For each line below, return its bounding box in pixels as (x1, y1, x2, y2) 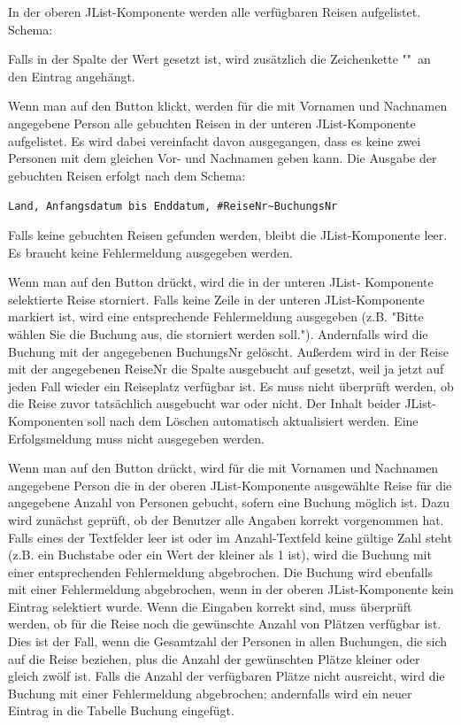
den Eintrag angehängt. (8, 66, 135, 85)
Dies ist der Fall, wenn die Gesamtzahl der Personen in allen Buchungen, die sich (8, 632, 448, 651)
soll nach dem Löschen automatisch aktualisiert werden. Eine (87, 411, 419, 429)
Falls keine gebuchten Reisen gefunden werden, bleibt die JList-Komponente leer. (8, 226, 448, 243)
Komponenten (8, 411, 84, 429)
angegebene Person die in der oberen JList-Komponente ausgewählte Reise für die (8, 475, 452, 494)
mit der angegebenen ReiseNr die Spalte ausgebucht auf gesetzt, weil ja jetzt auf (8, 359, 444, 378)
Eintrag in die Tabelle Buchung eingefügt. (8, 701, 234, 720)
